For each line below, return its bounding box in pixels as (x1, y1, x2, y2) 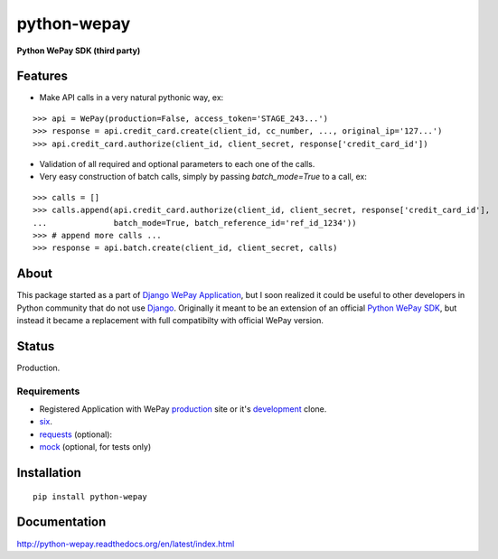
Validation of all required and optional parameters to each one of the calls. (39, 159, 315, 170)
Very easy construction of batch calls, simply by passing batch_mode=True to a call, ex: (39, 172, 368, 182)
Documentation (16, 515, 107, 530)
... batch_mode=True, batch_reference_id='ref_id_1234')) (33, 218, 357, 228)
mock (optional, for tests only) (39, 442, 152, 452)
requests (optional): (39, 429, 113, 440)
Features (16, 69, 68, 84)
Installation (16, 465, 81, 480)
